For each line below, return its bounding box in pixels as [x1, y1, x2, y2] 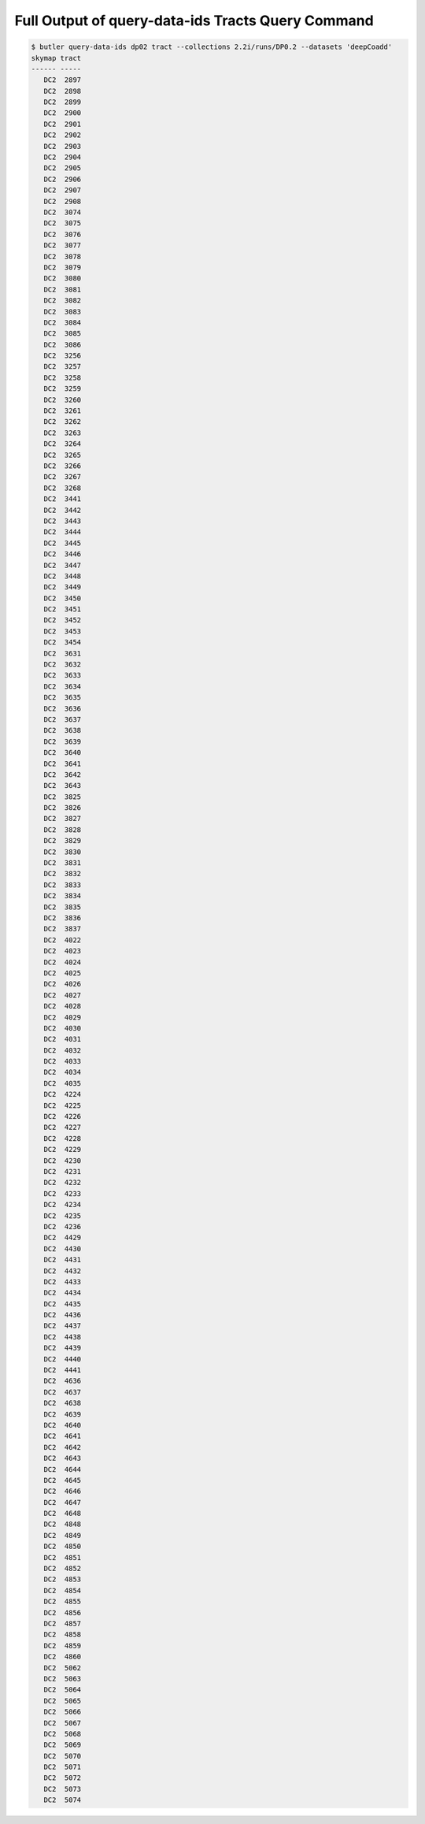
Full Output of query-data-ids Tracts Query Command [14, 12, 374, 29]
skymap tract [31, 54, 82, 62]
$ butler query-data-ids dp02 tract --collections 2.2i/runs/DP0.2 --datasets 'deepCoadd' [31, 43, 393, 51]
